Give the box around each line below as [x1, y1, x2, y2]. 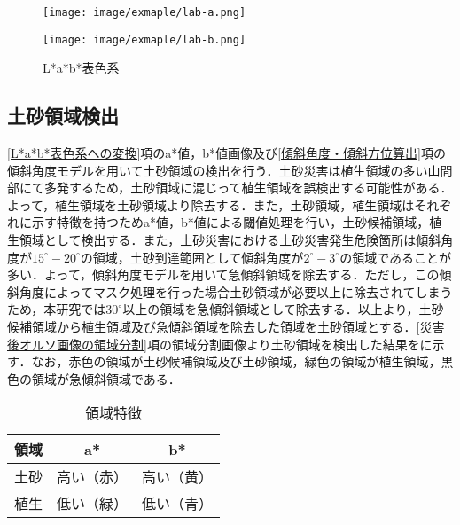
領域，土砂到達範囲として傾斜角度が [92, 247, 304, 266]
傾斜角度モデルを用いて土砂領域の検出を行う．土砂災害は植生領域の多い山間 [7, 161, 453, 179]
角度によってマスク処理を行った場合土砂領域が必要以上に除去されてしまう [19, 282, 453, 301]
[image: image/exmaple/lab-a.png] [43, 6, 246, 19]
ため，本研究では [7, 300, 106, 318]
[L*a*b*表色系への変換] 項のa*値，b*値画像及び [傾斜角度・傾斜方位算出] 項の [7, 144, 446, 162]
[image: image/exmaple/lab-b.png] [43, 33, 246, 46]
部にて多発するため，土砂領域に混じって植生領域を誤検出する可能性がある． [7, 178, 453, 197]
